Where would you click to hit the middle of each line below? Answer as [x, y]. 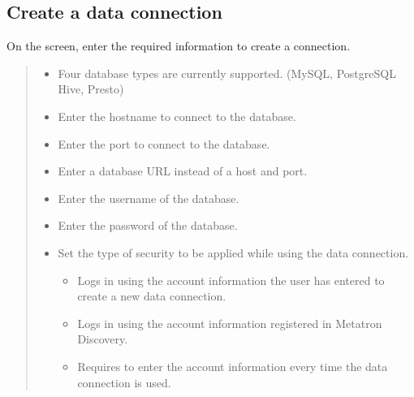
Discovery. [103, 339]
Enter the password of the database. [148, 225]
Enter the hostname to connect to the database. [177, 116]
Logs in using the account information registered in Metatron [230, 323]
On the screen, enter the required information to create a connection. [179, 46]
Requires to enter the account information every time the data [233, 366]
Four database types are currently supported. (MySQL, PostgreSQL [227, 73]
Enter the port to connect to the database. [164, 143]
